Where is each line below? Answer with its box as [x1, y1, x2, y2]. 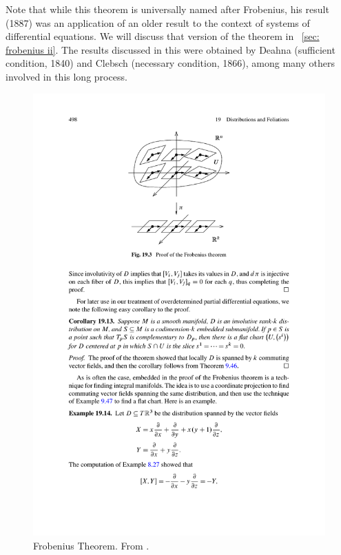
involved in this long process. [6, 69, 127, 83]
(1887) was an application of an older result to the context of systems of [6, 15, 310, 30]
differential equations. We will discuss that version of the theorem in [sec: [6, 29, 320, 43]
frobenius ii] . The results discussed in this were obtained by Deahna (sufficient [6, 42, 335, 56]
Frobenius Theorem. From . [33, 538, 149, 552]
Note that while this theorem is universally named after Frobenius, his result [6, 2, 329, 16]
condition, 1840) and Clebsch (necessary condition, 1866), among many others [6, 56, 335, 70]
